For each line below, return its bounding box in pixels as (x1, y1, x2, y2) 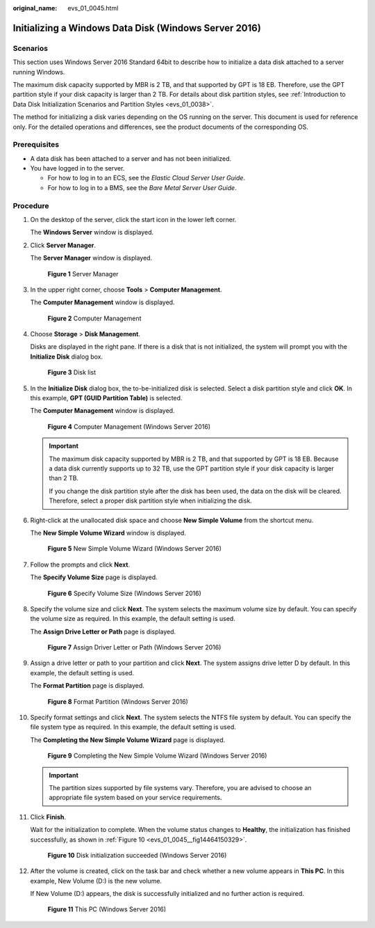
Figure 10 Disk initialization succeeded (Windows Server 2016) (47, 851, 227, 859)
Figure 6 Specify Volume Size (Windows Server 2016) (47, 589, 201, 597)
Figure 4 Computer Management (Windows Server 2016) (47, 422, 211, 431)
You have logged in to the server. (30, 164, 125, 173)
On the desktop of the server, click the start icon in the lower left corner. (30, 215, 237, 223)
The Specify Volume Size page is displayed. (30, 573, 158, 581)
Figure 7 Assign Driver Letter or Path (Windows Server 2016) (47, 643, 222, 652)
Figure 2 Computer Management (47, 314, 142, 322)
